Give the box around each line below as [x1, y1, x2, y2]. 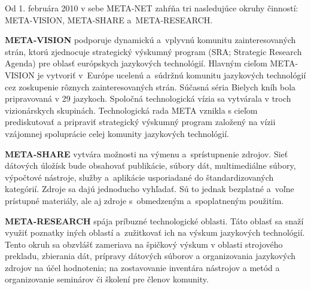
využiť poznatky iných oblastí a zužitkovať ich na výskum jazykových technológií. [5, 226, 305, 239]
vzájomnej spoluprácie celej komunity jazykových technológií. [5, 127, 230, 139]
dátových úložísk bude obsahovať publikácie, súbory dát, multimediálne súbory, [5, 159, 296, 172]
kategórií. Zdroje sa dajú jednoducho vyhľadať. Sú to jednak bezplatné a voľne [5, 182, 294, 195]
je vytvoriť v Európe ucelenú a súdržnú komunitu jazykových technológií [37, 68, 306, 81]
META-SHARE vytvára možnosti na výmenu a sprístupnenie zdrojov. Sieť [5, 147, 288, 160]
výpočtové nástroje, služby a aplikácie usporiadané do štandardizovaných [5, 171, 274, 183]
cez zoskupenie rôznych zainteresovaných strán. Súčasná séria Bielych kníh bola [5, 80, 296, 93]
